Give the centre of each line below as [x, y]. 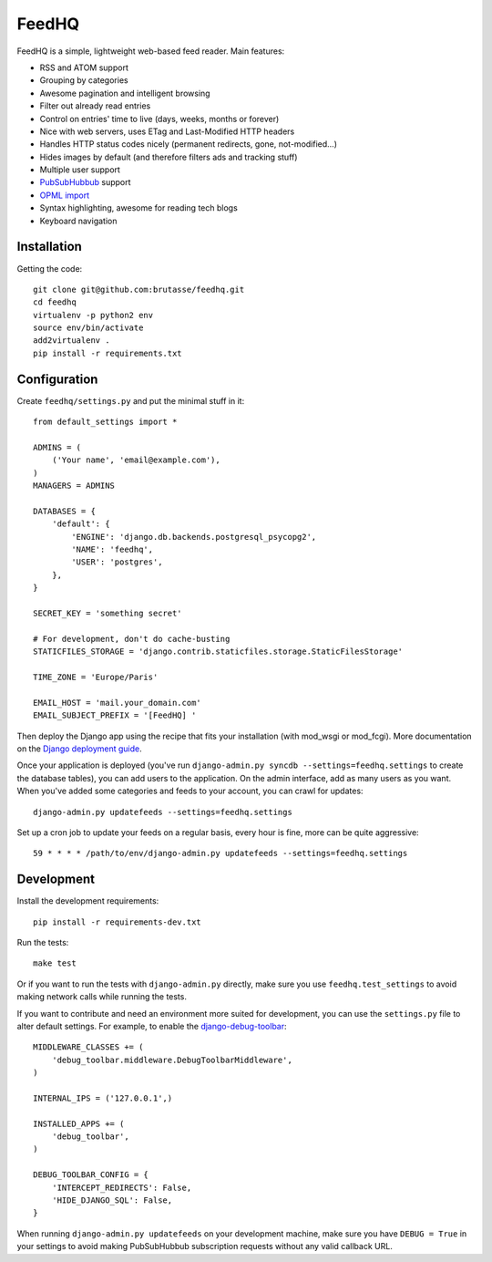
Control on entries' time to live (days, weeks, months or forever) [159, 119]
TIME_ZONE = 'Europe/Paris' [96, 677]
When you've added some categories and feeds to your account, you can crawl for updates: [190, 791]
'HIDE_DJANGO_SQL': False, [112, 1200]
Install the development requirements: [88, 901]
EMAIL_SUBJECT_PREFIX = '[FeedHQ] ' [115, 715]
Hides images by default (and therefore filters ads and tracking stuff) [169, 157]
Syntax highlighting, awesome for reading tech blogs [139, 208]
